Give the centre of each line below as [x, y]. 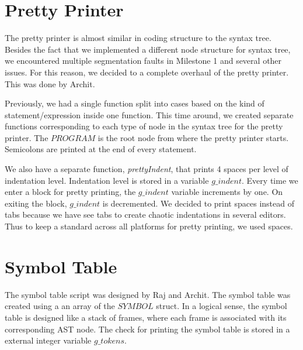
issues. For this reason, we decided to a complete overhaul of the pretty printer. [147, 72]
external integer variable [48, 340]
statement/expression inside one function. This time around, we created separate [149, 114]
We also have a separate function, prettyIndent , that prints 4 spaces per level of [147, 169]
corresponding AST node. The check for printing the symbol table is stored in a [147, 329]
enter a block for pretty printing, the [70, 192]
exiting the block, [36, 203]
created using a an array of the [60, 306]
